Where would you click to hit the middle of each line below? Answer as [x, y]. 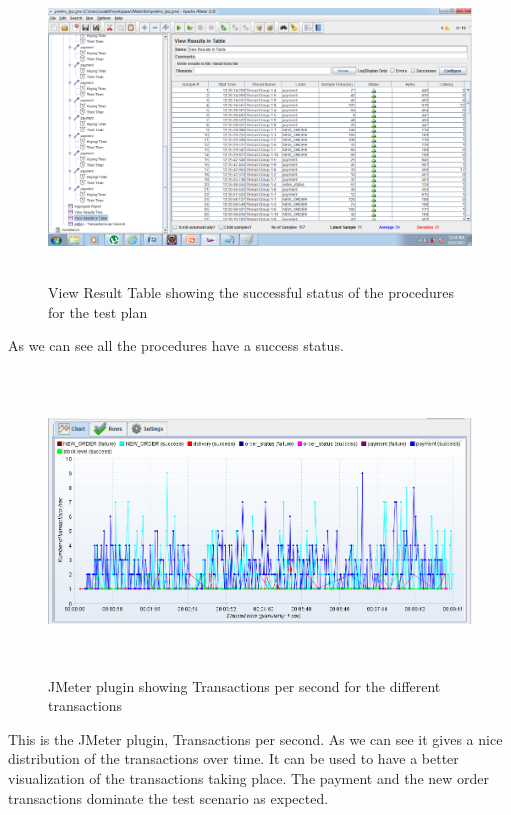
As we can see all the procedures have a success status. [176, 345]
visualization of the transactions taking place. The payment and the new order [249, 778]
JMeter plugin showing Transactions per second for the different [244, 685]
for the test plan [98, 311]
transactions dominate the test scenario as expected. [168, 797]
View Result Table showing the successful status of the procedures [251, 291]
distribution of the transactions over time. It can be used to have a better [233, 758]
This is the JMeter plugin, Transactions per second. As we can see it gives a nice [255, 738]
